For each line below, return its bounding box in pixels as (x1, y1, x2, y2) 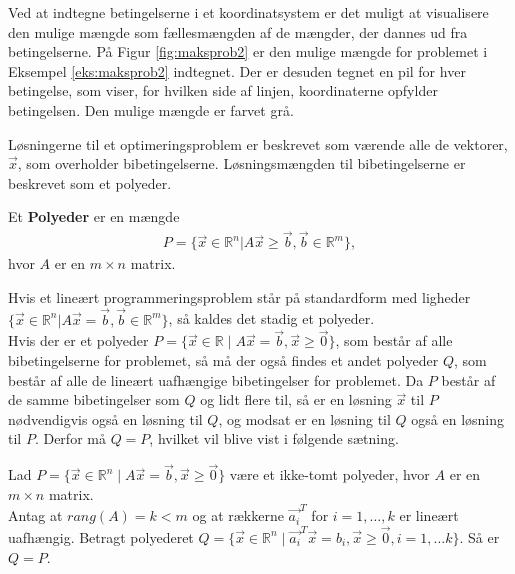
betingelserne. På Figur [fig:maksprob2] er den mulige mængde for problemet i (8, 41, 488, 62)
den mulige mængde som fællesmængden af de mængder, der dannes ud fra (8, 21, 468, 42)
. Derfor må (34, 428, 106, 449)
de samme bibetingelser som (8, 389, 180, 410)
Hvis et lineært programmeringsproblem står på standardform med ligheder (8, 286, 471, 307)
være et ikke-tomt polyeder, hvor (229, 464, 430, 485)
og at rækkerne (192, 505, 284, 526)
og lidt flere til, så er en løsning (200, 389, 392, 410)
